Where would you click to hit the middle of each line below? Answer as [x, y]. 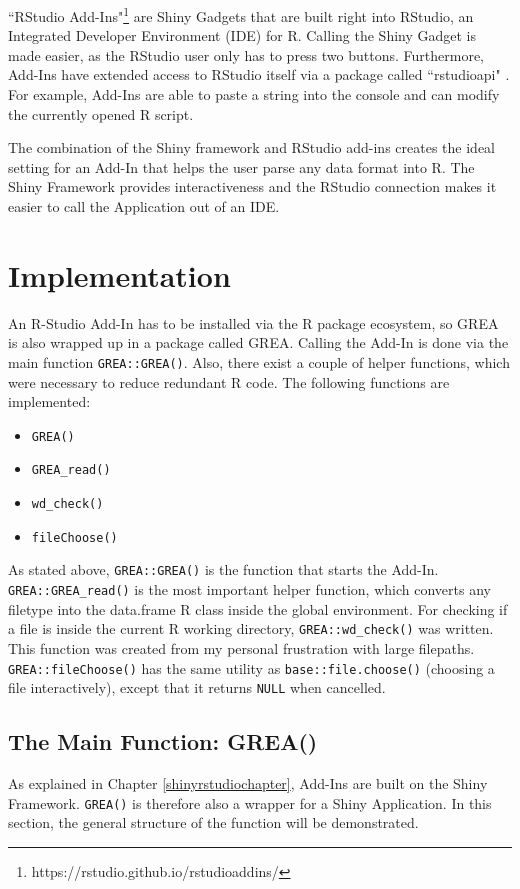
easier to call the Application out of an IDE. [144, 206]
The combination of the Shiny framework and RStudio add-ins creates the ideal [251, 147]
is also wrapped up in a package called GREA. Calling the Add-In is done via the [258, 342]
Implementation [119, 274]
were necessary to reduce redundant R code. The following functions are [229, 381]
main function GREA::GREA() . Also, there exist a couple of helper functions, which [259, 361]
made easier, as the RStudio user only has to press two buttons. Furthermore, [246, 54]
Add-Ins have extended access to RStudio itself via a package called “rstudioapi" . [259, 74]
